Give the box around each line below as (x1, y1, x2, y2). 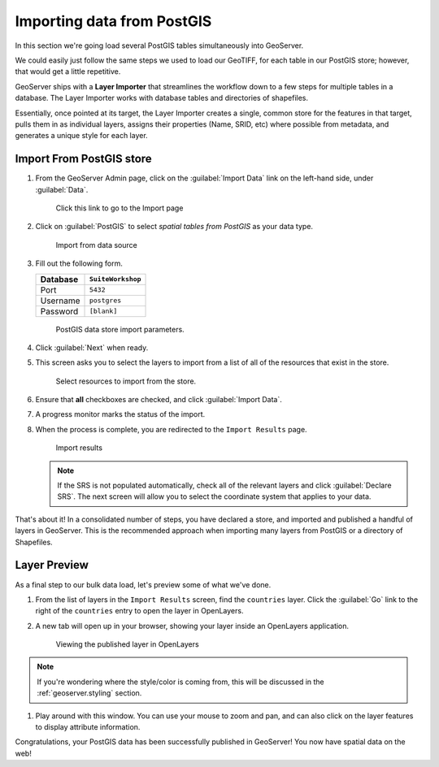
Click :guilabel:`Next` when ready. (35, 342, 149, 353)
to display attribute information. (35, 722, 141, 732)
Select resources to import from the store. (55, 376, 197, 386)
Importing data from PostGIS (15, 12, 212, 30)
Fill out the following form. (35, 258, 124, 268)
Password (40, 305, 79, 317)
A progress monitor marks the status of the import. (35, 409, 206, 419)
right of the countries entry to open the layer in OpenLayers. (35, 606, 244, 616)
